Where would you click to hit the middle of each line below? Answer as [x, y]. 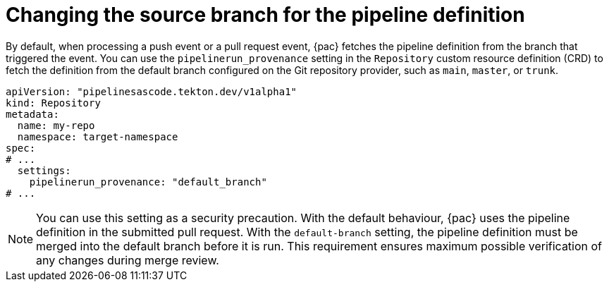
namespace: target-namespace [98, 136]
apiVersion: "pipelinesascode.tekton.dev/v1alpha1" [152, 91]
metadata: [32, 114]
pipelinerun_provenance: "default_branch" [148, 182]
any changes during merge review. [128, 260]
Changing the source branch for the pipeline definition [265, 15]
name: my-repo [56, 125]
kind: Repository [53, 103]
